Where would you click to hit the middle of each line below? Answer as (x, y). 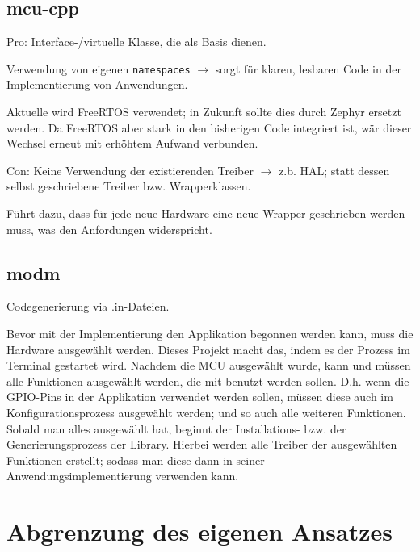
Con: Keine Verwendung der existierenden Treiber (130, 170)
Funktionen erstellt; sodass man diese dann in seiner (136, 460)
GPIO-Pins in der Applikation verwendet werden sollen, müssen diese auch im (200, 397)
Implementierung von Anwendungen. (97, 84)
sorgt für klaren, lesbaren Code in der (308, 68)
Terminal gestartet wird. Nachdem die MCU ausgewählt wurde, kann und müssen (209, 365)
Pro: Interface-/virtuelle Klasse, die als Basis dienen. (136, 42)
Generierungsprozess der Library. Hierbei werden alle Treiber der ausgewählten (202, 444)
